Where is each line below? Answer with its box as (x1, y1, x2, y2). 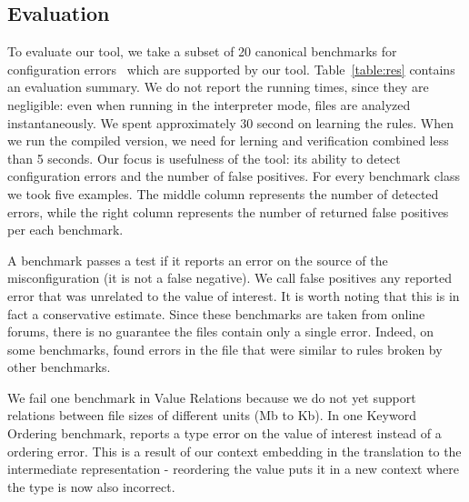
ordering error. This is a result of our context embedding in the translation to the (7, 441, 462, 460)
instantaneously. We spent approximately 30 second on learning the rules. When (7, 113, 454, 132)
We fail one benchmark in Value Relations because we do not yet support (7, 387, 416, 407)
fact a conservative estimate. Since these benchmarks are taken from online (7, 304, 425, 323)
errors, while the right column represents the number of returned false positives (7, 202, 449, 221)
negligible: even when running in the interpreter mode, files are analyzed (7, 95, 411, 114)
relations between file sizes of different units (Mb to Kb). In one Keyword (7, 406, 416, 425)
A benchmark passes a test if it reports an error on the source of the (7, 250, 388, 269)
